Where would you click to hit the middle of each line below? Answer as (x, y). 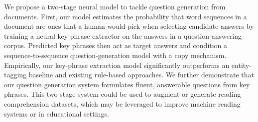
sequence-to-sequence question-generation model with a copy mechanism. (115, 55)
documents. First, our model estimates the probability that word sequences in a (126, 16)
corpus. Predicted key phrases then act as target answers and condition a (116, 45)
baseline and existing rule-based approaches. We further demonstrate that (141, 75)
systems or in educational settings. (57, 113)
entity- (241, 65)
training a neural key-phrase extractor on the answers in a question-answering (123, 35)
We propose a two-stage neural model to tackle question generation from (115, 6)
